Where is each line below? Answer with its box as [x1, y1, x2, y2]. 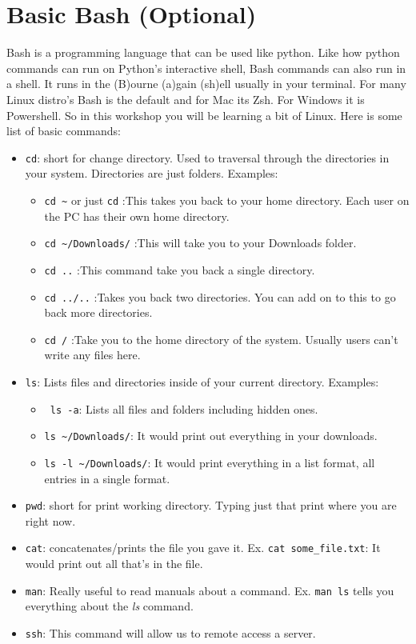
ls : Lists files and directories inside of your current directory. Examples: [25, 374, 379, 390]
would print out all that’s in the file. [25, 555, 203, 572]
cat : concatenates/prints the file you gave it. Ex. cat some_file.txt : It [25, 539, 381, 556]
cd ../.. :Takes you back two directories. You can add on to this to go [44, 288, 396, 305]
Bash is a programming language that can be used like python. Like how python [6, 44, 400, 61]
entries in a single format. [44, 470, 170, 486]
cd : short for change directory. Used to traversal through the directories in [25, 149, 390, 166]
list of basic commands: [6, 122, 121, 139]
